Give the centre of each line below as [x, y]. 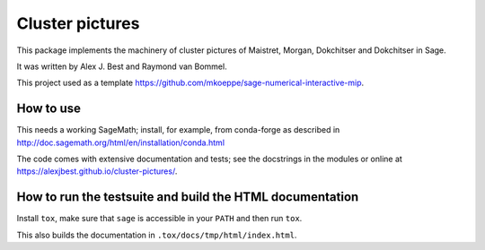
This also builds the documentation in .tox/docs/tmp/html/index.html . [157, 235]
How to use [48, 109]
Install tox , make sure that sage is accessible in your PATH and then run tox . [159, 219]
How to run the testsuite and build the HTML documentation [188, 197]
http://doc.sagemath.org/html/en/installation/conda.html [120, 142]
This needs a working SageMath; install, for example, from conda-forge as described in [178, 130]
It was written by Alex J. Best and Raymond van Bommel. [122, 66]
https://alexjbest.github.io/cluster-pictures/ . [97, 171]
